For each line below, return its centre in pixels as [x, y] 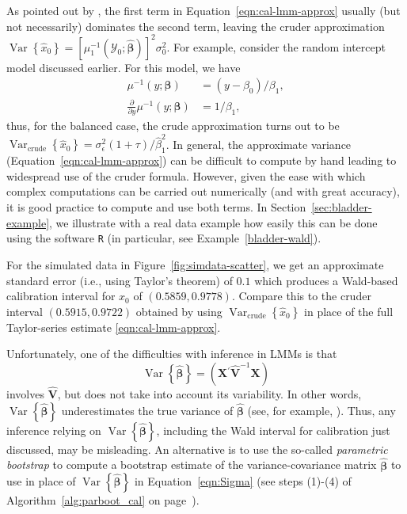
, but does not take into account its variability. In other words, [209, 394]
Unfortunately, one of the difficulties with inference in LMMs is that [172, 354]
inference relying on [54, 430]
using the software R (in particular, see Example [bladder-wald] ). [164, 238]
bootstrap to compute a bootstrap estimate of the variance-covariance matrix [192, 465]
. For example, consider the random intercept [276, 46]
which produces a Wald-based [326, 280]
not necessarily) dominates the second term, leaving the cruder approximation [196, 26]
